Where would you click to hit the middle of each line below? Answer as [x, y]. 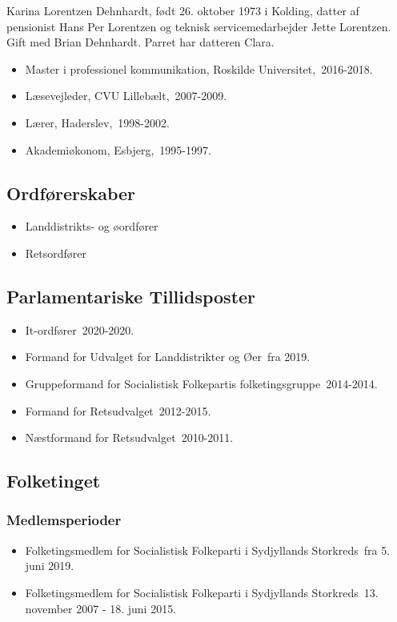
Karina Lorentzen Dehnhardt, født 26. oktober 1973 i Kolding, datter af [183, 10]
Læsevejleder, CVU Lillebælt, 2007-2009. [126, 96]
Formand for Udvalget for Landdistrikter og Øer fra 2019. [168, 357]
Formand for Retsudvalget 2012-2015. [118, 410]
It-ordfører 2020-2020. [80, 329]
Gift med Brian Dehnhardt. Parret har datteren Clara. [140, 42]
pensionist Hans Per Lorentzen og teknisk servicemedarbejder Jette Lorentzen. [199, 26]
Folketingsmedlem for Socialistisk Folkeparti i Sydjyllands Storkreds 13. [202, 592]
